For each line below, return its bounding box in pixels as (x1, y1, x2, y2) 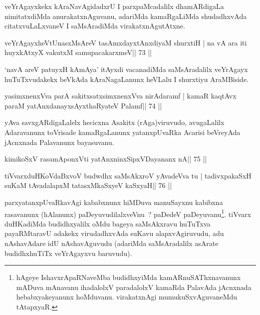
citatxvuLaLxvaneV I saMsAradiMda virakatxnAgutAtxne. (4, 20, 185, 31)
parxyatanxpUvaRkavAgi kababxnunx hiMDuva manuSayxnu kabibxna (4, 196, 223, 207)
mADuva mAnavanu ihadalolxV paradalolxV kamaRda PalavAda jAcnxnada (16, 281, 252, 292)
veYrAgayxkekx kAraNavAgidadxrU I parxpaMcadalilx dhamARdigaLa (4, 1, 224, 11)
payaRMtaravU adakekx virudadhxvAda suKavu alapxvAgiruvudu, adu (4, 228, 224, 238)
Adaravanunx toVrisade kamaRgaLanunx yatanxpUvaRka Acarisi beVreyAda (4, 126, 241, 137)
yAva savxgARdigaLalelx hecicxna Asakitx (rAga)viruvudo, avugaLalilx (4, 117, 225, 127)
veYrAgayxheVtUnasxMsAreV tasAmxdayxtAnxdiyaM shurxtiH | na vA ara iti (4, 37, 247, 47)
